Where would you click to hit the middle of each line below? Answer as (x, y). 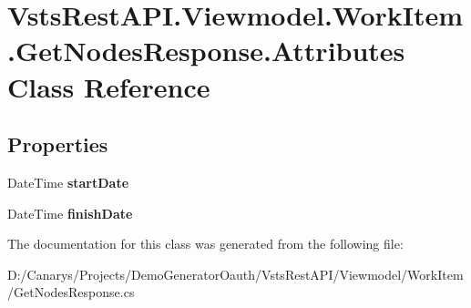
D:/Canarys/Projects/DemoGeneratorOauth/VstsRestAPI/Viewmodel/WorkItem (235, 274)
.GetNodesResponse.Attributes (206, 51)
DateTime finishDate (70, 213)
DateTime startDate (68, 182)
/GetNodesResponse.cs (71, 292)
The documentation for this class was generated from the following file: (205, 244)
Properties (58, 144)
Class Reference (109, 86)
